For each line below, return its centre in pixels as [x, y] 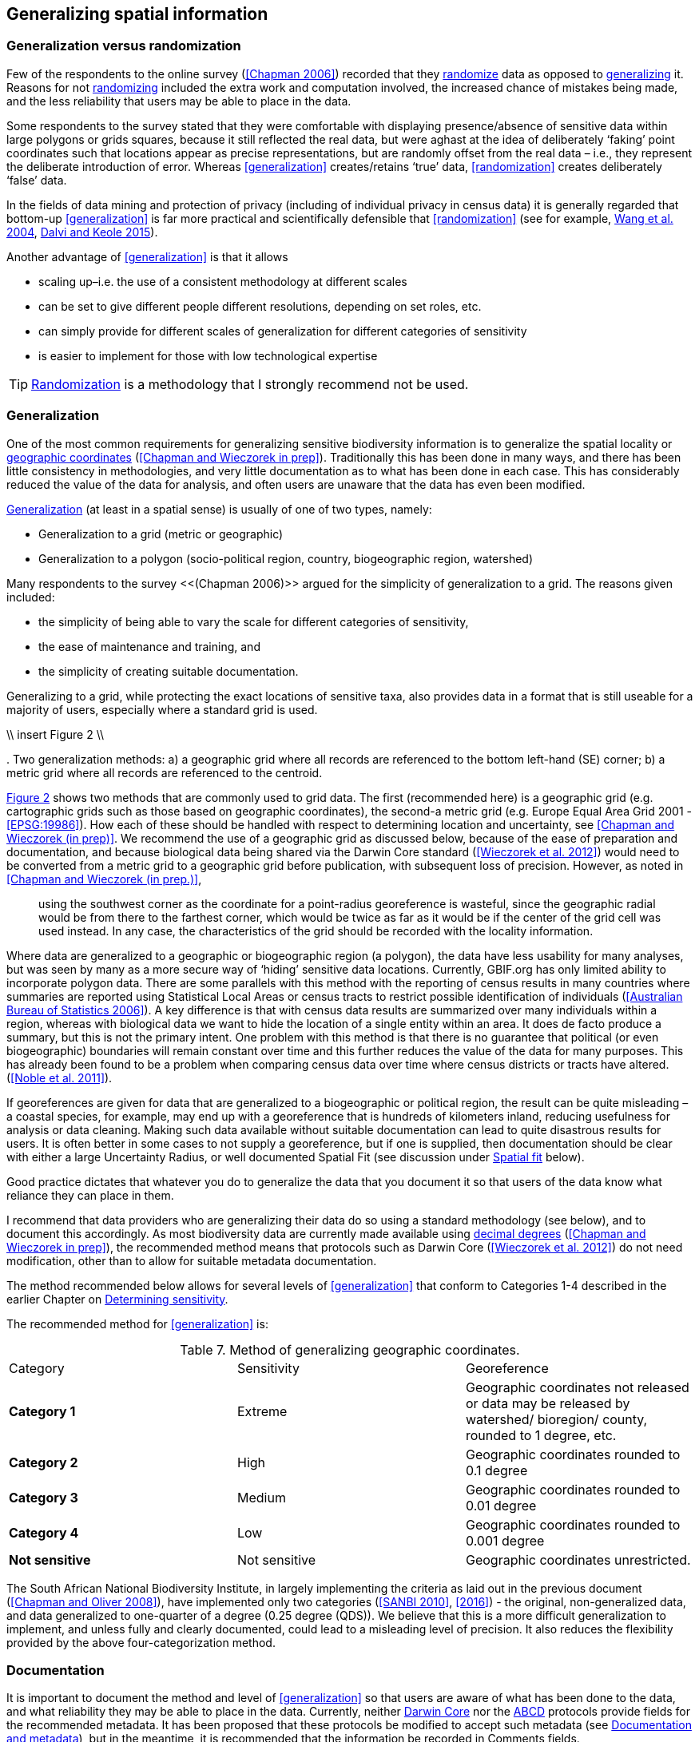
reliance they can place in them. [90, 1195]
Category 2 [44, 1462]
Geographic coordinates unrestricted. [578, 1559]
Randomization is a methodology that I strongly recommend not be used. [250, 384]
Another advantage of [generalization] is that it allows [147, 256]
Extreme [262, 1411]
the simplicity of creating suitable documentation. [169, 671]
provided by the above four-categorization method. [141, 1642]
